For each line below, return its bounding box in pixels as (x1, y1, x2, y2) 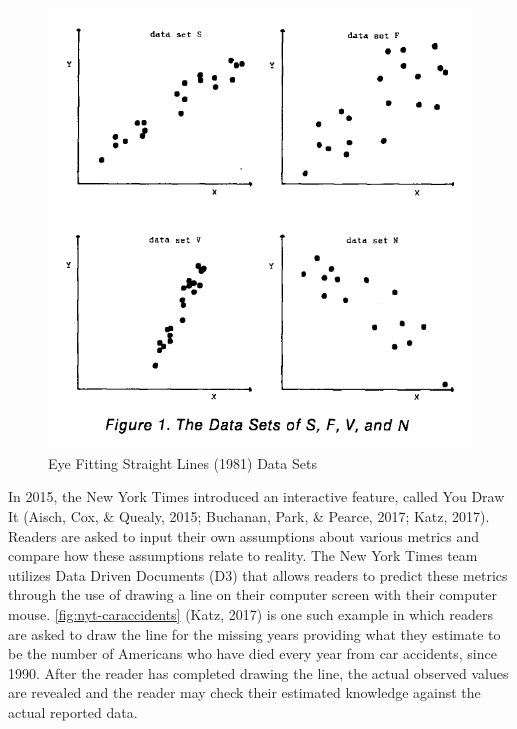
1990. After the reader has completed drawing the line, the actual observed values (8, 662, 509, 683)
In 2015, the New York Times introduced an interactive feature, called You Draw (8, 486, 505, 507)
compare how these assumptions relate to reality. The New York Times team (8, 545, 478, 566)
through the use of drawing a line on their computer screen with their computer (8, 584, 497, 605)
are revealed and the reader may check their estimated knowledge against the (8, 682, 481, 703)
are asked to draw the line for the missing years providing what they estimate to (8, 623, 501, 644)
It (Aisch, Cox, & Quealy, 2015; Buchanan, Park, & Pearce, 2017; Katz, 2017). (8, 506, 490, 527)
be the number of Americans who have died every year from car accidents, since (8, 643, 497, 664)
